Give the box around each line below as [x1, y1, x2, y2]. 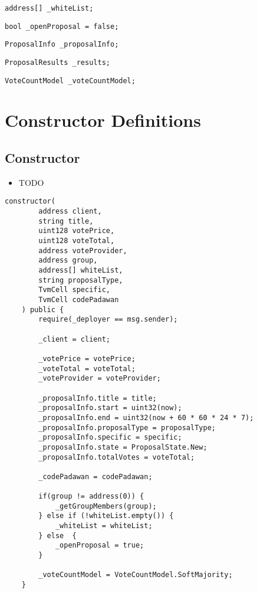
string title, [38, 217, 94, 225]
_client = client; [38, 335, 110, 343]
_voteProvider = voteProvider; [38, 374, 161, 383]
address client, [38, 207, 102, 216]
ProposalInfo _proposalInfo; [5, 40, 119, 49]
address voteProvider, [38, 246, 127, 255]
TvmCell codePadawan [38, 296, 119, 304]
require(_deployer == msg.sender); [38, 315, 178, 324]
